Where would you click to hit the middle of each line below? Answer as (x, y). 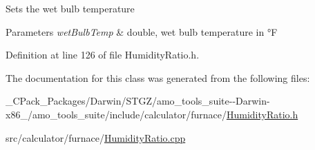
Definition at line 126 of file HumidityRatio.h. (103, 55)
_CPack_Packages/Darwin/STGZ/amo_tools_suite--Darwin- (138, 101)
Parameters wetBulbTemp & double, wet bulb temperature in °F (142, 31)
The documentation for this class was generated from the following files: (158, 77)
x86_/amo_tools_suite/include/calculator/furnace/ (116, 114)
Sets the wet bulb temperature (70, 8)
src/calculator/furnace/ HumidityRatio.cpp (96, 137)
